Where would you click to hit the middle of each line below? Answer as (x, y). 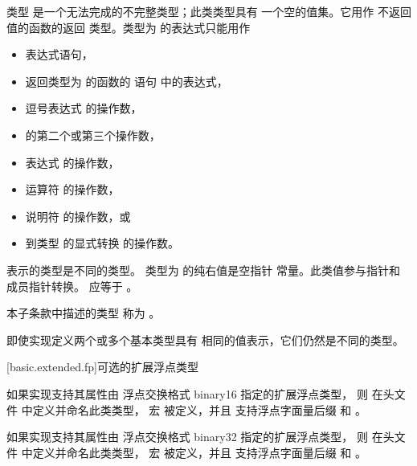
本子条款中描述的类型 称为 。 (84, 313)
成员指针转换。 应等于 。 (72, 286)
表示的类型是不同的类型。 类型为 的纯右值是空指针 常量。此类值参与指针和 (203, 270)
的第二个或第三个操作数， (93, 135)
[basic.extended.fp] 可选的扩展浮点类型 (102, 367)
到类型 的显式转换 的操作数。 (102, 243)
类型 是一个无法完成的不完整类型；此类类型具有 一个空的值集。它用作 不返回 (209, 11)
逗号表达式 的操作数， (84, 108)
